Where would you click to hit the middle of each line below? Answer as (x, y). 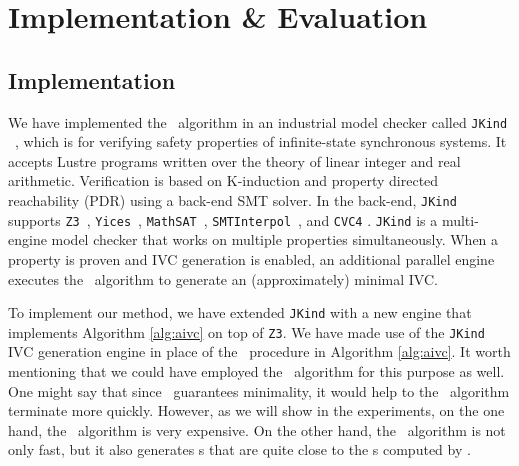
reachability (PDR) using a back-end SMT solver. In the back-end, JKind (232, 200)
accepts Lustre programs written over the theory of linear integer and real (234, 160)
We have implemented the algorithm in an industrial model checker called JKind (258, 121)
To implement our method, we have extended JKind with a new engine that (240, 312)
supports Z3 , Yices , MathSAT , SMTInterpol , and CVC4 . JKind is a (223, 219)
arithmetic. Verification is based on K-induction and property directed (223, 180)
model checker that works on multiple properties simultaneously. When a (275, 239)
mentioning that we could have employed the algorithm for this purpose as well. (256, 371)
